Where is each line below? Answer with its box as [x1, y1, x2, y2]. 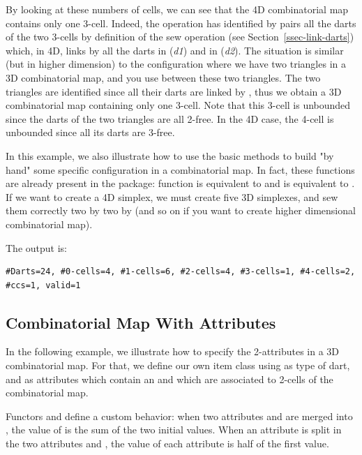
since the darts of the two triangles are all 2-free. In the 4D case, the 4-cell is [6, 111, 334, 126]
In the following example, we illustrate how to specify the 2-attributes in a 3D [6, 344, 340, 359]
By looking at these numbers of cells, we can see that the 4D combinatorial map [6, 2, 349, 16]
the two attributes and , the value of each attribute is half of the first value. [6, 436, 329, 451]
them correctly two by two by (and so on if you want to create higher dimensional [6, 203, 356, 218]
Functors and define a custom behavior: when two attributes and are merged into [6, 408, 353, 423]
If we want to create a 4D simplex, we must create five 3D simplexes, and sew [6, 189, 338, 204]
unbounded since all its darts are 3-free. [6, 125, 175, 140]
